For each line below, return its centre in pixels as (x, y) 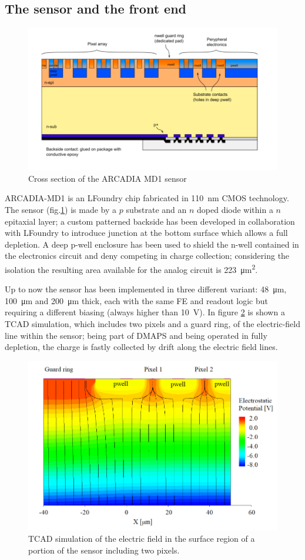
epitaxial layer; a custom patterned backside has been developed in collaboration (150, 221)
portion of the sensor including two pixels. (104, 550)
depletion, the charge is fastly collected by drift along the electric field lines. (141, 347)
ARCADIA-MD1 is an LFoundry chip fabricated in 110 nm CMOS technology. (147, 198)
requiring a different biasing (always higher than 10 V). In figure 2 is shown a (145, 312)
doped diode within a (235, 209)
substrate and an (156, 209)
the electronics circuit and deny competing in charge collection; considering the (147, 256)
